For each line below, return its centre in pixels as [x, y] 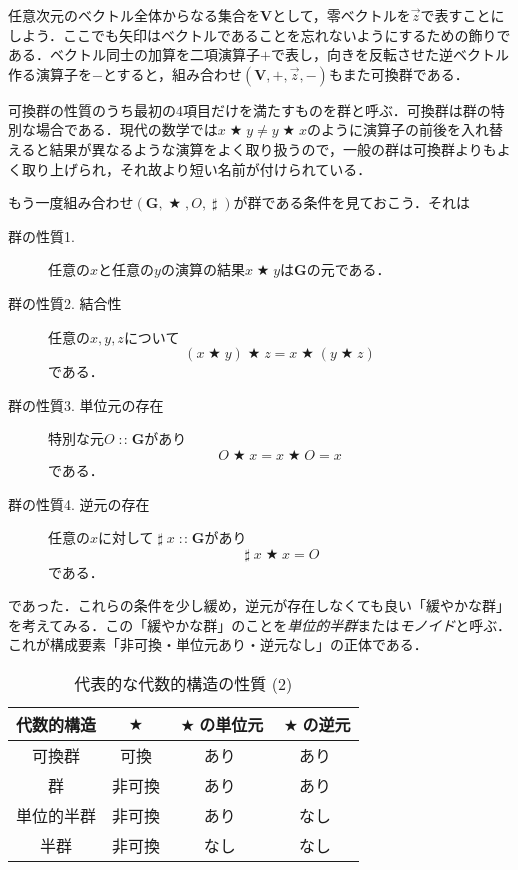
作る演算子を [50, 73]
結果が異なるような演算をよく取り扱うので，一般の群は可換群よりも [273, 148]
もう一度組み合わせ [71, 202]
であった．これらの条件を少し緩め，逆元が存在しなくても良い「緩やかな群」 [259, 605]
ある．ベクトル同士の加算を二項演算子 [134, 54]
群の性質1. [41, 235]
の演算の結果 [202, 269]
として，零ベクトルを [341, 15]
